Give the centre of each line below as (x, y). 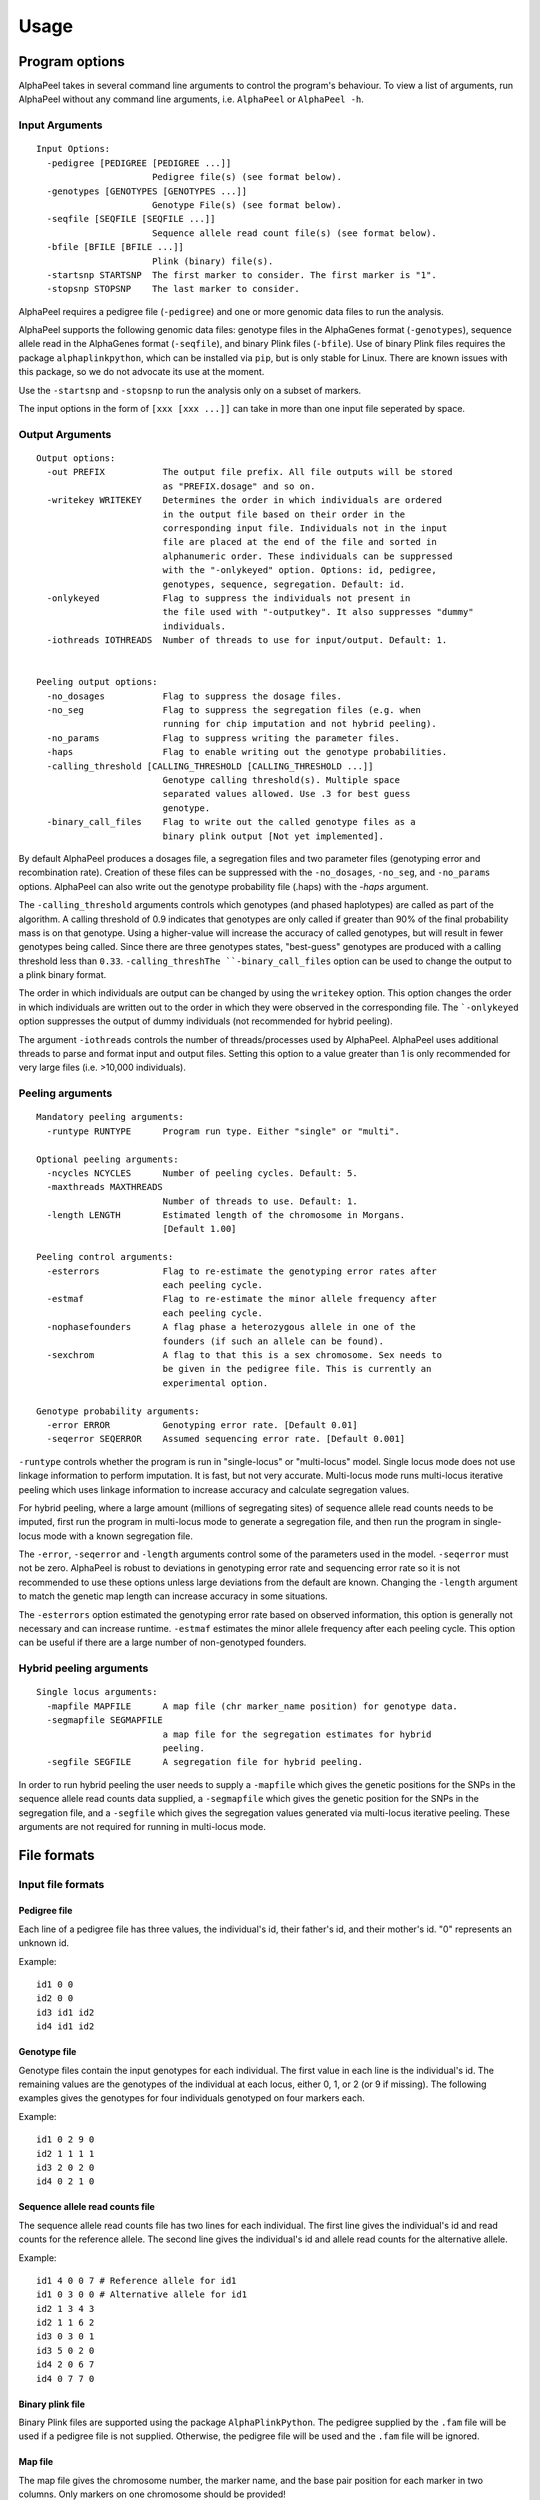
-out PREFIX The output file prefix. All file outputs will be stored (249, 472)
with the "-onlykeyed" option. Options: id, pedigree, (299, 570)
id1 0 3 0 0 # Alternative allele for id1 (142, 2294)
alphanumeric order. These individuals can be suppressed (307, 556)
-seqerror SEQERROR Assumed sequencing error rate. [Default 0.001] (226, 1439)
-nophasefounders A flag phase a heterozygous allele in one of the (231, 1327)
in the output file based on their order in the (284, 514)
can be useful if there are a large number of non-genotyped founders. (162, 1642)
